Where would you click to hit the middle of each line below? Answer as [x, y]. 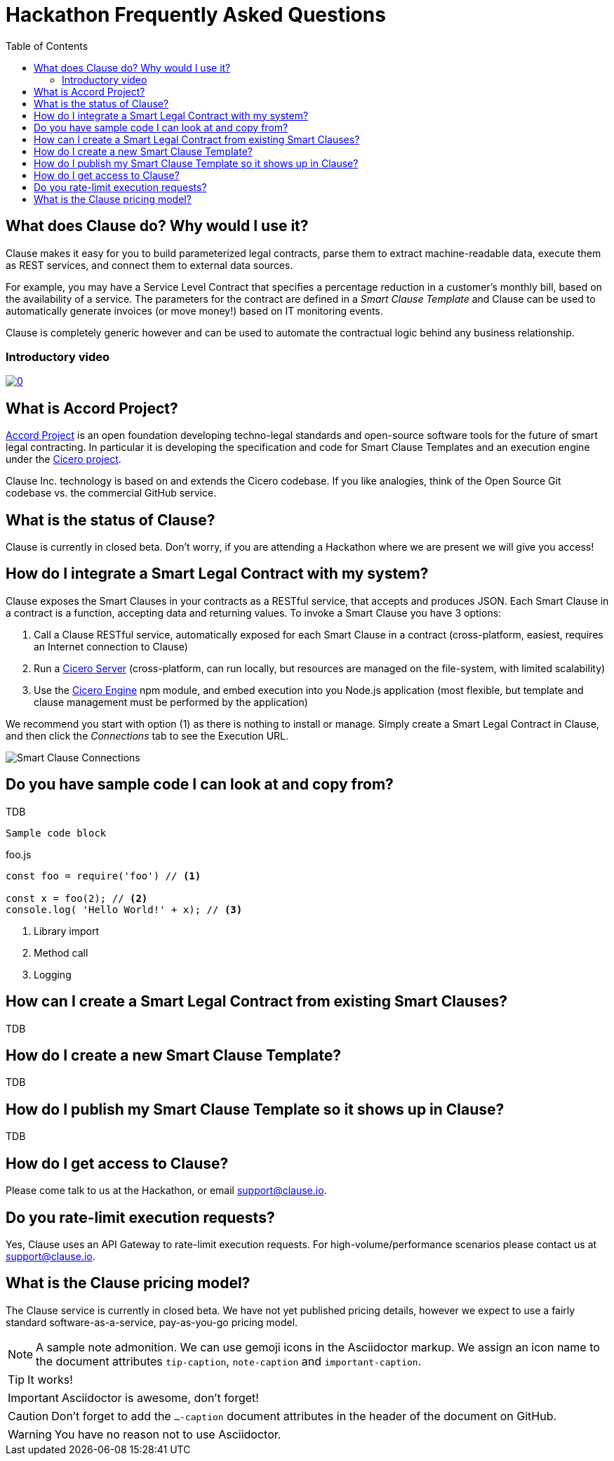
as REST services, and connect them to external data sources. [149, 265]
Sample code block [56, 833]
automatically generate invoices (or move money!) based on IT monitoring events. [194, 310]
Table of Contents [47, 46]
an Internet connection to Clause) [111, 646]
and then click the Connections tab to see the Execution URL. [147, 735]
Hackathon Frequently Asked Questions [196, 15]
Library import [66, 931]
